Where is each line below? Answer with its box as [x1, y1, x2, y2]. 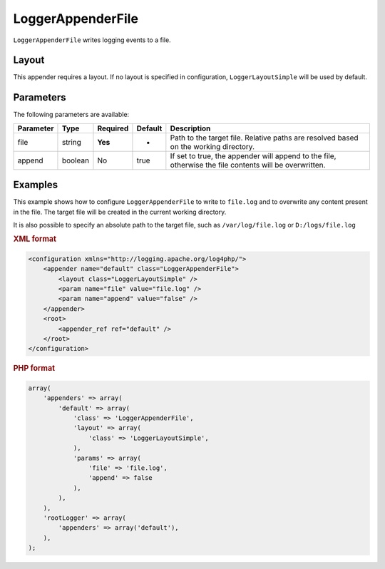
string [61, 137, 82, 147]
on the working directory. [170, 141, 255, 151]
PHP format [13, 364, 56, 374]
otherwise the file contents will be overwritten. [170, 160, 326, 170]
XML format [13, 234, 57, 244]
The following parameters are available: [13, 111, 130, 119]
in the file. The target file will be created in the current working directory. [13, 207, 227, 216]
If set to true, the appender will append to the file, [170, 150, 337, 160]
